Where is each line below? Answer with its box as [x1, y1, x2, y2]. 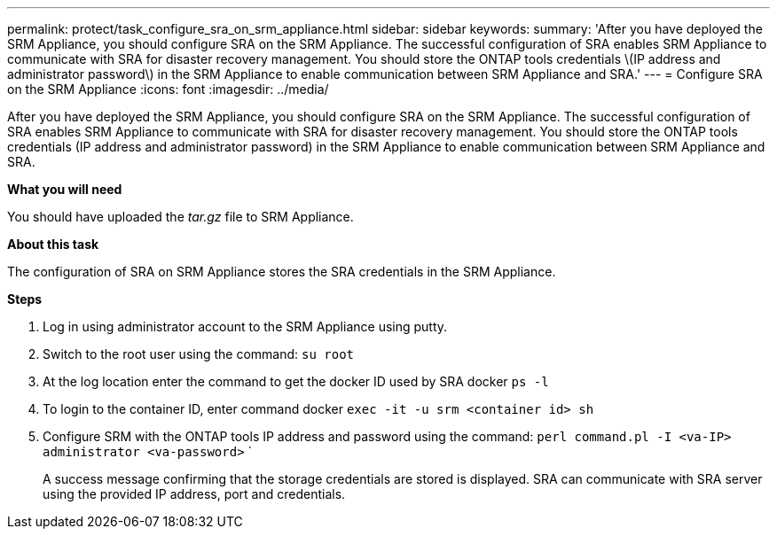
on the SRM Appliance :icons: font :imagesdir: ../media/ [7, 82, 329, 97]
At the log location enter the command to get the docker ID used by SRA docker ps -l [43, 374, 549, 389]
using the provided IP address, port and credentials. [43, 486, 346, 501]
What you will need [7, 182, 122, 197]
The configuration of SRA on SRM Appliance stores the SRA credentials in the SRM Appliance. [7, 264, 556, 279]
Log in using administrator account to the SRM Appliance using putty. [43, 319, 448, 334]
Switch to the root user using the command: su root [43, 346, 355, 361]
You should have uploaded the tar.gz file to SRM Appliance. [7, 209, 354, 224]
